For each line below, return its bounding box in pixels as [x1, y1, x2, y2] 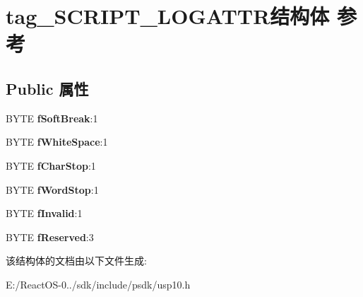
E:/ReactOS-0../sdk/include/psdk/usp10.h [6, 276, 191, 291]
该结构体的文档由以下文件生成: [6, 253, 147, 268]
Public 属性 [6, 77, 89, 99]
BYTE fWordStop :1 [6, 182, 99, 197]
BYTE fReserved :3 [6, 229, 94, 244]
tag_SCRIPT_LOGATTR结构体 [6, 1, 330, 30]
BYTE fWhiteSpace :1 [6, 134, 108, 149]
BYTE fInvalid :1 [6, 206, 83, 221]
